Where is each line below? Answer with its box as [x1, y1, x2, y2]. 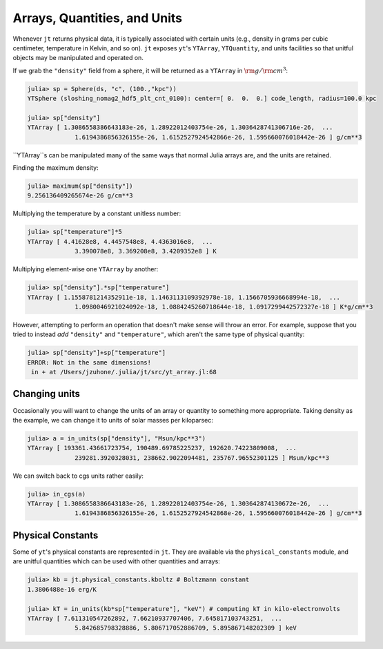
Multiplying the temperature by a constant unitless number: [12, 209, 181, 217]
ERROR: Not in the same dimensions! [27, 358, 152, 366]
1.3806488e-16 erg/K [27, 585, 97, 593]
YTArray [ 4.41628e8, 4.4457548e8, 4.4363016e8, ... [27, 238, 213, 245]
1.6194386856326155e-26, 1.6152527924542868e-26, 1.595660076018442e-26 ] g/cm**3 [75, 510, 362, 517]
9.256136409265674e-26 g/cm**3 [27, 192, 134, 200]
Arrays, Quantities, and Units [12, 10, 183, 26]
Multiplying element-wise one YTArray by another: [12, 265, 159, 273]
